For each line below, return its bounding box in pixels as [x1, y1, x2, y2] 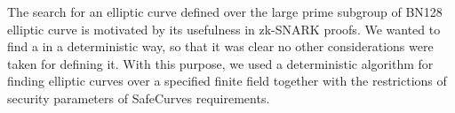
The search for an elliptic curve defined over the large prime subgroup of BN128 [7, 3, 443, 20]
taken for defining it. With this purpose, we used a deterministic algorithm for [7, 54, 434, 72]
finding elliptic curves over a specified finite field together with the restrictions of [7, 72, 447, 90]
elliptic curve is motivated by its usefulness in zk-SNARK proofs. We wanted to [7, 19, 441, 38]
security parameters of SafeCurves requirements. [7, 88, 270, 107]
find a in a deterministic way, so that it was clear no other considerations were [7, 37, 434, 56]
